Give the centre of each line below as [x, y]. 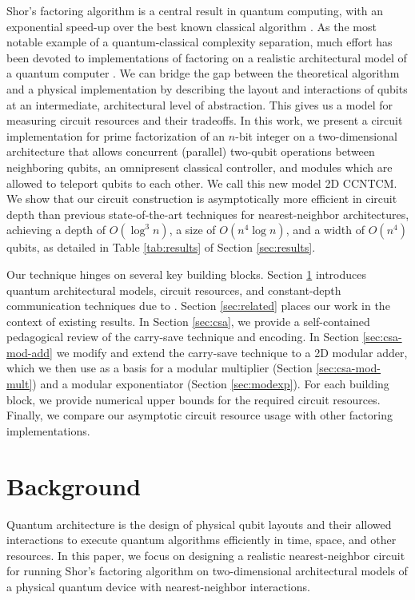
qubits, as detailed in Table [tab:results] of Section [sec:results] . [161, 247]
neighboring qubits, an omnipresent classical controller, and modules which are [200, 167]
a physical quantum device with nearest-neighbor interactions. [158, 586]
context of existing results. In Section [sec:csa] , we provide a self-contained [188, 321]
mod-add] [30, 352]
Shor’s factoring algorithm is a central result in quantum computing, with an [195, 10]
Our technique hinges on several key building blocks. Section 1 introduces [187, 274]
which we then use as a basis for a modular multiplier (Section [160, 368]
